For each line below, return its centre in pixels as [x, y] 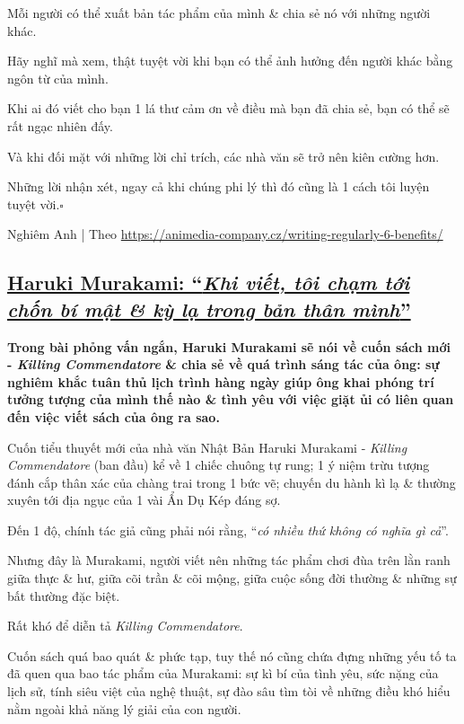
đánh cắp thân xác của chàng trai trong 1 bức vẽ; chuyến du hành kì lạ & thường [232, 482]
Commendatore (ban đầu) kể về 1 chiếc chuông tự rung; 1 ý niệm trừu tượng [219, 465]
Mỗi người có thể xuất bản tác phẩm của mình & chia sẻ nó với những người [219, 13]
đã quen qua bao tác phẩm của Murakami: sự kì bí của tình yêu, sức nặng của [223, 673]
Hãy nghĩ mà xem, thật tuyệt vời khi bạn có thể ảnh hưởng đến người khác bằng [230, 61]
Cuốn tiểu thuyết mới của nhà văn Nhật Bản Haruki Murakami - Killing [207, 447]
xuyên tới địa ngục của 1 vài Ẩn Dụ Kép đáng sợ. [144, 500]
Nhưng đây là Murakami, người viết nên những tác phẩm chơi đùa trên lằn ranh [229, 560]
